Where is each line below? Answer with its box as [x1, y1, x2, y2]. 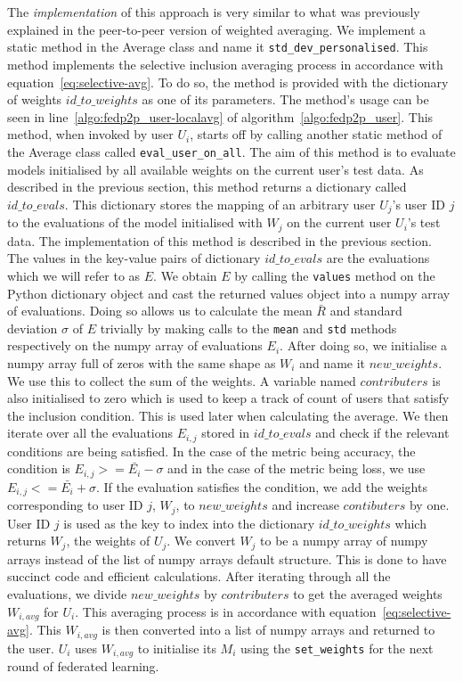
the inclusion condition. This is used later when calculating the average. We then [7, 406, 449, 424]
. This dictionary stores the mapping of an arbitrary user [64, 194, 376, 213]
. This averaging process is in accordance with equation [75, 602, 377, 620]
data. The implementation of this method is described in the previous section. [7, 231, 432, 250]
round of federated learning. [7, 657, 159, 675]
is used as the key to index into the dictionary [63, 513, 315, 532]
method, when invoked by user [7, 125, 174, 144]
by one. [409, 496, 450, 514]
